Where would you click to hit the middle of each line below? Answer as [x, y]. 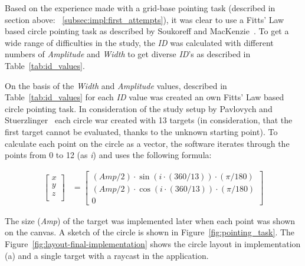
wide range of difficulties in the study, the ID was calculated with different [139, 42]
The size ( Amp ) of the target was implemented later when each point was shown [150, 220]
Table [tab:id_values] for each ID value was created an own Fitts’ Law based [145, 97]
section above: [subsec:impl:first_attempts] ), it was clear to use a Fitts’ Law [145, 19]
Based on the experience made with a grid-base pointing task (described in [140, 8]
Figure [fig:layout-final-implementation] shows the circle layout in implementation [153, 244]
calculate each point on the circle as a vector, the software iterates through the [147, 143]
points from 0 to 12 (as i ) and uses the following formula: [108, 155]
